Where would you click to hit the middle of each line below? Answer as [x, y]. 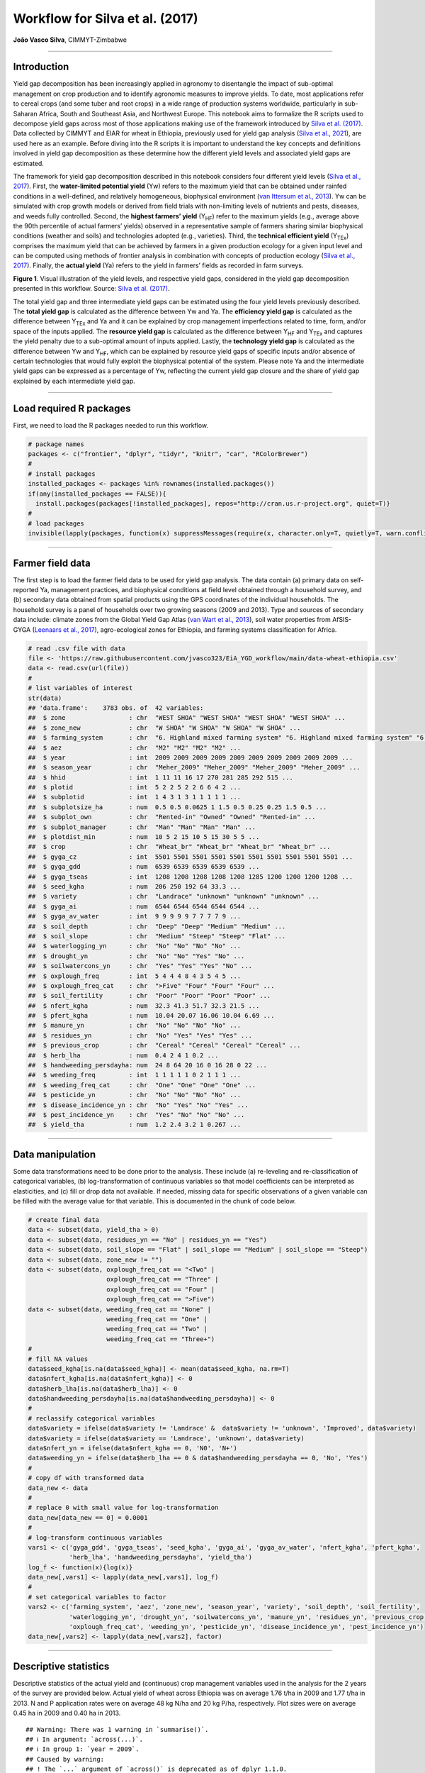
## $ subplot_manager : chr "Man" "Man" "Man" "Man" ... [142, 827]
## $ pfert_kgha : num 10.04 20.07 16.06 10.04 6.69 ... [151, 1016]
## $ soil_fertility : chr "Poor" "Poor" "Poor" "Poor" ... [149, 996]
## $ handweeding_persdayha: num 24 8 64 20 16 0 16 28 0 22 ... [148, 1065]
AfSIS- [342, 620]
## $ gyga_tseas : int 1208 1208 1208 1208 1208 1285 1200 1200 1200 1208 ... [191, 877]
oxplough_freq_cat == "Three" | [163, 1279]
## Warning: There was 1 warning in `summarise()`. [117, 1729]
